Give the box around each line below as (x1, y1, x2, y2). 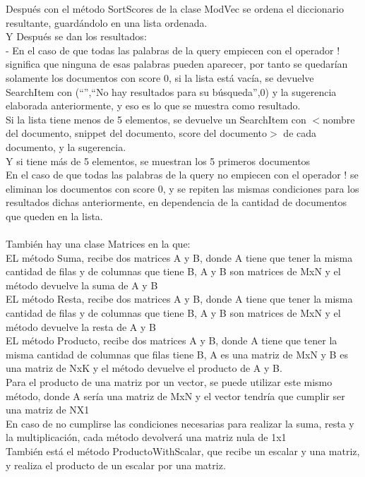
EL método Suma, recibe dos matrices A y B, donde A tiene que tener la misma (6, 250, 353, 265)
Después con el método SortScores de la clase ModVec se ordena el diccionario (6, 1, 345, 16)
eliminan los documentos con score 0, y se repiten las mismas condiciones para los (6, 181, 359, 195)
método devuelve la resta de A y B (6, 319, 156, 334)
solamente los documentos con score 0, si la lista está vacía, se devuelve (6, 70, 314, 85)
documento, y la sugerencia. (6, 139, 126, 154)
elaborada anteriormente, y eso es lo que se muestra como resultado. (6, 98, 301, 113)
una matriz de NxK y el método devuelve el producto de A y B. (6, 361, 282, 375)
